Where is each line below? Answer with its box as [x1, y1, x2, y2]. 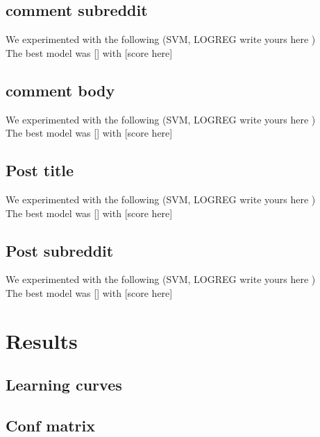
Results [6, 326, 78, 354]
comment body [6, 79, 115, 101]
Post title [6, 160, 74, 181]
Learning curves [6, 374, 122, 395]
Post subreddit [6, 239, 114, 261]
